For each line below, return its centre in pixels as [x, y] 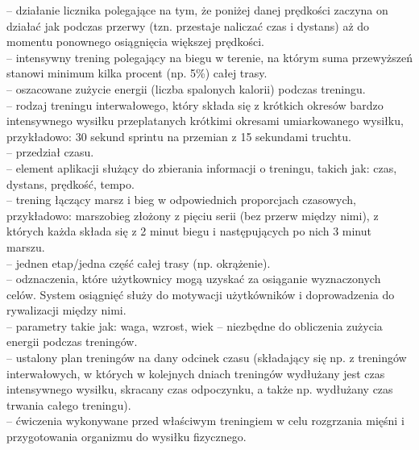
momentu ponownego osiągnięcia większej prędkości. [135, 42]
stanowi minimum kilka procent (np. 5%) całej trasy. [137, 73]
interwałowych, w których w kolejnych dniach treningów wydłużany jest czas [196, 373]
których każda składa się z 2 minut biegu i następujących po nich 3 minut [189, 231]
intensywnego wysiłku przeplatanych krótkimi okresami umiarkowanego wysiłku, [205, 121]
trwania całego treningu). [69, 404]
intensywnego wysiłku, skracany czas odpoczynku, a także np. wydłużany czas [200, 389]
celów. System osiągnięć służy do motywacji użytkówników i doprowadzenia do [201, 294]
